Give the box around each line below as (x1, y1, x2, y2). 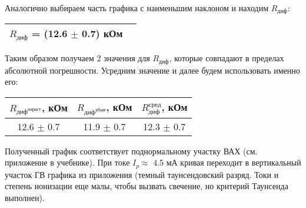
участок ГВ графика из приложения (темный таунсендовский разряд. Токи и (5, 168, 279, 180)
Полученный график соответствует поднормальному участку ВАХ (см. (5, 144, 258, 157)
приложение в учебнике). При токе (5, 156, 130, 169)
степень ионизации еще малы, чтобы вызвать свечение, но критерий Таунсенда (5, 180, 288, 192)
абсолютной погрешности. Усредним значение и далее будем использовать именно (5, 64, 300, 76)
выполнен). (5, 191, 45, 203)
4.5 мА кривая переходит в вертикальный (153, 156, 301, 169)
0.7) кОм (82, 27, 123, 41)
